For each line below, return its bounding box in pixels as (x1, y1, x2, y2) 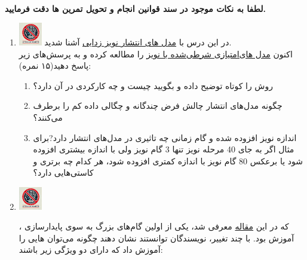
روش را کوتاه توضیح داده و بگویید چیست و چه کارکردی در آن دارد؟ (33, 79, 273, 91)
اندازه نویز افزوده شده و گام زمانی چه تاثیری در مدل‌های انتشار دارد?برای (33, 131, 297, 143)
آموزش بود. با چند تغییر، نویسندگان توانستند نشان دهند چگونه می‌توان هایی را (19, 231, 294, 244)
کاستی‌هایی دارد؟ (33, 166, 94, 179)
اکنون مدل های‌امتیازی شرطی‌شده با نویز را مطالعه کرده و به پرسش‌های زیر (19, 47, 293, 60)
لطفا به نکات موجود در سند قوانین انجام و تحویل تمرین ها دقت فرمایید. (5, 2, 266, 14)
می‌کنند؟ (33, 111, 63, 123)
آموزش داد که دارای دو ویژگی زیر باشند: (19, 243, 163, 256)
